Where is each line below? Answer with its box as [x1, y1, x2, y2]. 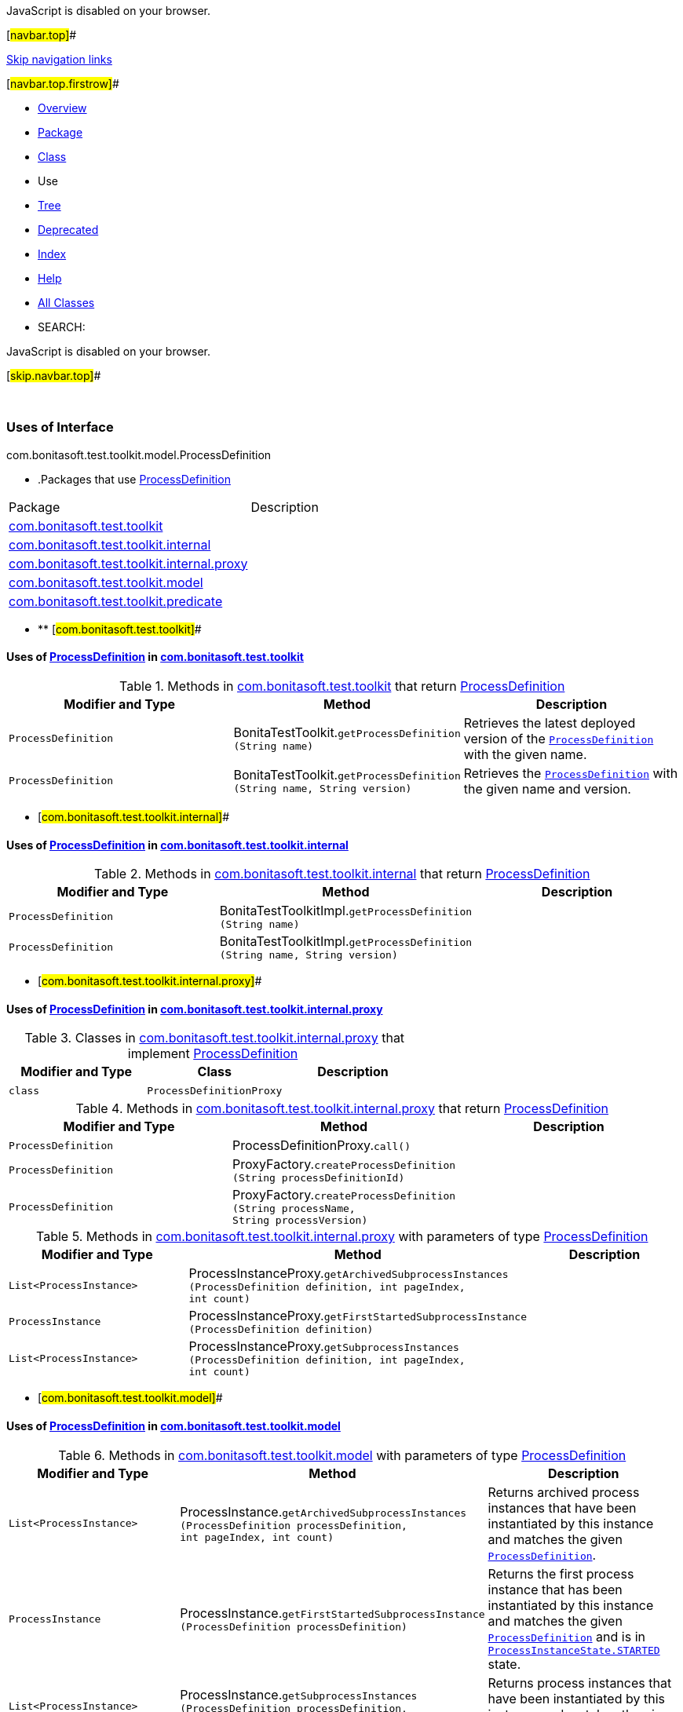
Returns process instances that [488, 1674, 672, 1691]
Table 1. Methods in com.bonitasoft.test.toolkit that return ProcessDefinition [119, 677, 565, 694]
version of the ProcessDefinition [463, 730, 654, 746]
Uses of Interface [6, 419, 114, 436]
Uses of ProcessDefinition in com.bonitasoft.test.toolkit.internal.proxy [6, 1002, 383, 1016]
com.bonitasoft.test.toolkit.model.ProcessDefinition [6, 447, 272, 462]
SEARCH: [38, 320, 86, 334]
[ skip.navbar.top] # [6, 369, 101, 382]
